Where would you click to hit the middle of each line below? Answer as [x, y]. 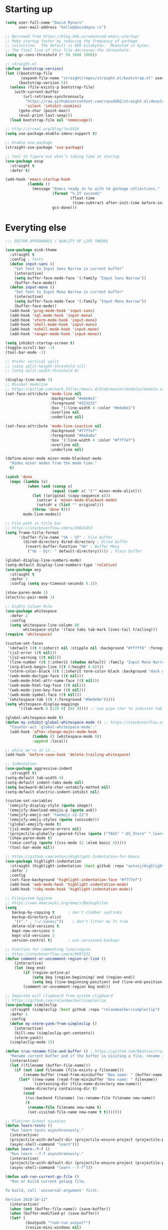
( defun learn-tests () [29, 1126]
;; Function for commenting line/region [48, 949]
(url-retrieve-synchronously [53, 97]
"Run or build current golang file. [48, 1181]
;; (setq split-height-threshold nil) [45, 366]
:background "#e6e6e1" [73, 398]
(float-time [82, 198]
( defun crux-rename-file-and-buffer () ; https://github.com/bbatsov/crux [85, 1051]
